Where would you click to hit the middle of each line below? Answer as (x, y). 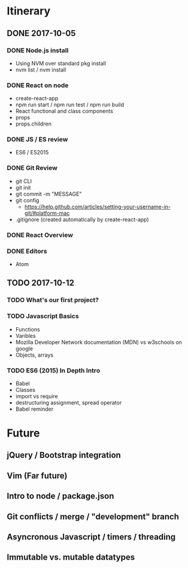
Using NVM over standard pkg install (61, 63)
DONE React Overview (40, 235)
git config (27, 200)
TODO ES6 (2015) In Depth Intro (54, 370)
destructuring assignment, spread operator (69, 402)
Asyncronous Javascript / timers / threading (91, 537)
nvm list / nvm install (41, 70)
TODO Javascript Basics (43, 316)
